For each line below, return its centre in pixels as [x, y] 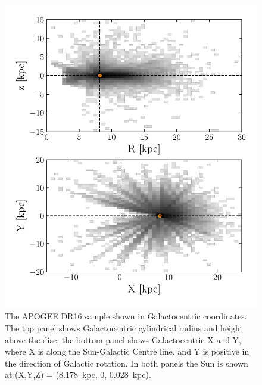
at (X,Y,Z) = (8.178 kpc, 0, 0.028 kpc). [78, 375]
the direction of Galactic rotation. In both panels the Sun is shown [127, 363]
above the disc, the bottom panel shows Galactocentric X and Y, [123, 339]
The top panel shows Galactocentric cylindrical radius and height [124, 327]
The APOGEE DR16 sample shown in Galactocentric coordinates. [126, 316]
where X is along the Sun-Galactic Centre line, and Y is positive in [127, 351]
